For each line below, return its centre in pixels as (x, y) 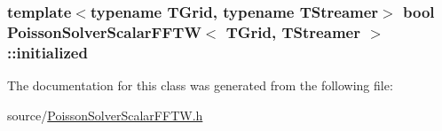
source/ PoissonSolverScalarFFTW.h (105, 115)
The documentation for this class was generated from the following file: (200, 85)
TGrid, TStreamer (293, 31)
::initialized (47, 52)
